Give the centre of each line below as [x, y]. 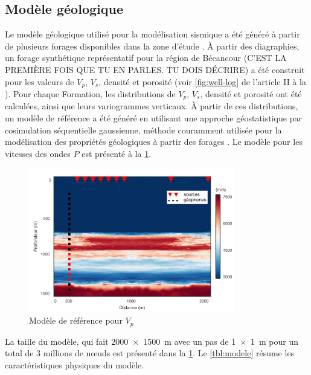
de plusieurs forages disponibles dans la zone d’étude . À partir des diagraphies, [152, 46]
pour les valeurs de [40, 81]
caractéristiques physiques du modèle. [75, 364]
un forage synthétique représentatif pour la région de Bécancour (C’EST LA [146, 58]
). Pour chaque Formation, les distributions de [90, 94]
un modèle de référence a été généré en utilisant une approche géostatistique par [153, 118]
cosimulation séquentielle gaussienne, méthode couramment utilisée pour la [143, 130]
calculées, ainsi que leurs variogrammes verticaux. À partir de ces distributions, [152, 106]
